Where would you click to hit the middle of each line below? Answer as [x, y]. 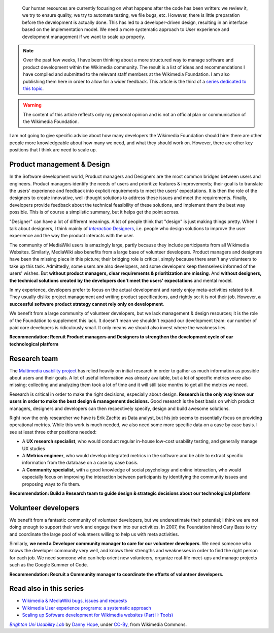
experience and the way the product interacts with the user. [72, 236]
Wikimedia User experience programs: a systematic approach [87, 608]
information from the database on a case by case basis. [80, 463]
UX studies [33, 448]
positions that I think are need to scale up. [53, 150]
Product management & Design [60, 164]
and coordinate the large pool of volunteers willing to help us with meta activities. [94, 534]
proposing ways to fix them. [51, 484]
